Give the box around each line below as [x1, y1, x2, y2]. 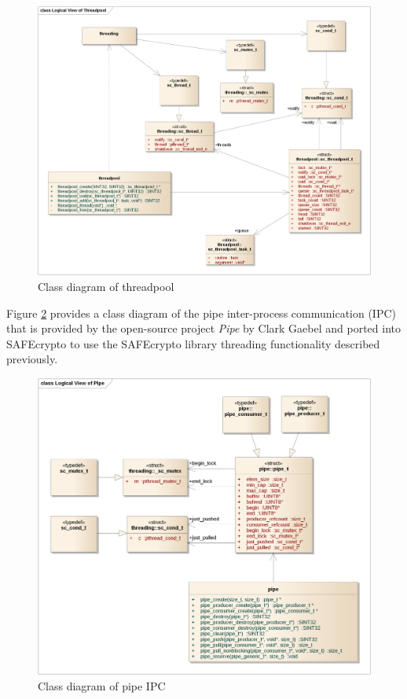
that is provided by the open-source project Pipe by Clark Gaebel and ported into [6, 320, 401, 337]
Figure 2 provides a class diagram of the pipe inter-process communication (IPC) [6, 304, 397, 321]
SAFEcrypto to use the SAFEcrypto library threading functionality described [6, 335, 380, 351]
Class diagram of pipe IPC [38, 677, 166, 693]
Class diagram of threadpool [38, 278, 174, 294]
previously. [6, 351, 58, 367]
